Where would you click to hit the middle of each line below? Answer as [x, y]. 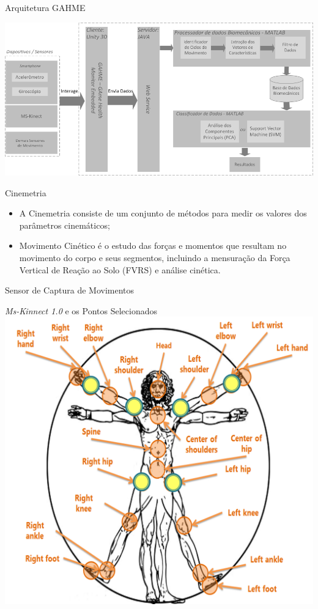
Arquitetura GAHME [45, 7]
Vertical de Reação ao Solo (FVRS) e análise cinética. [120, 269]
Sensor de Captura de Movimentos [70, 290]
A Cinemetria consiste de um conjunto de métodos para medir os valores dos [163, 213]
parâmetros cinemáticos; [65, 225]
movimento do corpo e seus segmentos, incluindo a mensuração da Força [155, 257]
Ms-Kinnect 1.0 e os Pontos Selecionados [81, 310]
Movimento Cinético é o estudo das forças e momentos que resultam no [153, 245]
